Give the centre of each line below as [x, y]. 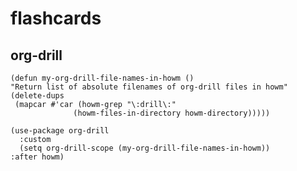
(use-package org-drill [60, 131]
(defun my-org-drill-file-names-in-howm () [102, 78]
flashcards [56, 18]
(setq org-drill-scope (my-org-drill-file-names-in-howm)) [145, 148]
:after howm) [37, 157]
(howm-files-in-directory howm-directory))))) [172, 113]
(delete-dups [37, 96]
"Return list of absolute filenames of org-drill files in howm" [149, 87]
